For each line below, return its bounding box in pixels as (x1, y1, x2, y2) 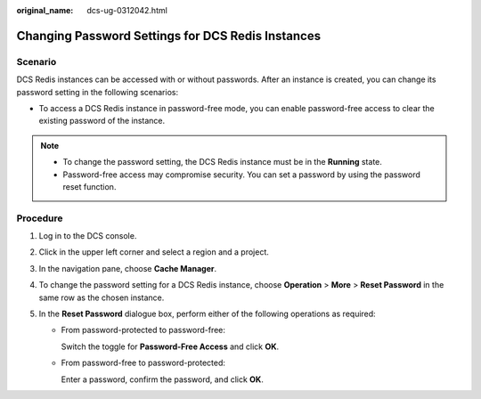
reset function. (62, 181, 117, 191)
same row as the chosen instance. (38, 292, 165, 303)
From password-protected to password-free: (61, 325, 226, 336)
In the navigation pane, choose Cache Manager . (38, 263, 217, 273)
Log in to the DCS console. (38, 231, 137, 241)
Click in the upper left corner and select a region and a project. (38, 247, 269, 257)
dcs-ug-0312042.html (86, 5, 168, 15)
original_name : (16, 5, 74, 15)
